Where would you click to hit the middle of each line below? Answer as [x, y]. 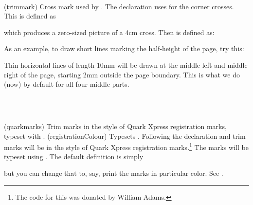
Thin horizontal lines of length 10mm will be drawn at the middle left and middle [126, 65]
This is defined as [30, 16]
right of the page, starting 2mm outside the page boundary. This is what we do [122, 74]
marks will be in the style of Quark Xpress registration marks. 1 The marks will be [126, 146]
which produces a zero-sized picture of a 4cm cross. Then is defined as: [109, 32]
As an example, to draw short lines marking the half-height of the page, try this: [124, 48]
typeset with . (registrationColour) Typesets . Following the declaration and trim [125, 136]
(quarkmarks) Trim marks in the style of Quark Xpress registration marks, [115, 126]
